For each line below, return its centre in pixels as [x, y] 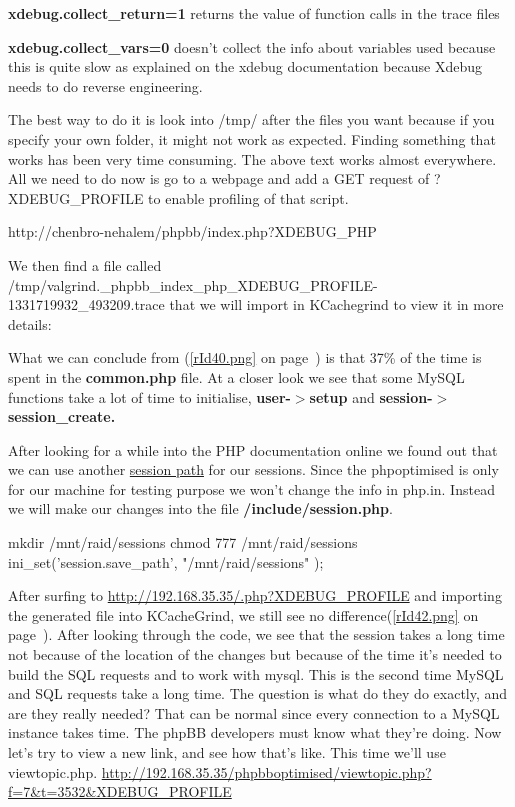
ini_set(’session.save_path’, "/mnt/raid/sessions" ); [166, 561]
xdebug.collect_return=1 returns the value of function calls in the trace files [254, 13]
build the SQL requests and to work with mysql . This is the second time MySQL [256, 673]
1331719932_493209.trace [86, 304]
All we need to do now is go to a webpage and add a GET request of [219, 178]
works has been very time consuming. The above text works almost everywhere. [252, 158]
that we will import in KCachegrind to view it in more [336, 304]
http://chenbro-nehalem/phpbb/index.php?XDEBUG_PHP [192, 231]
